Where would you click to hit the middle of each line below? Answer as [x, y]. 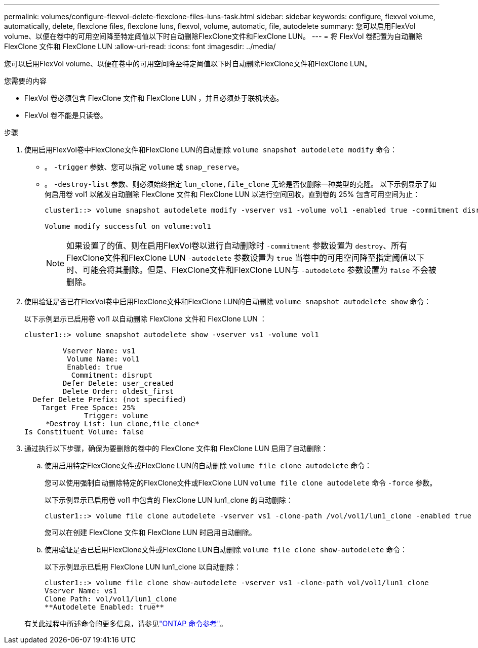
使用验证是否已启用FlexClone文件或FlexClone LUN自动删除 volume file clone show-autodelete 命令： [226, 550]
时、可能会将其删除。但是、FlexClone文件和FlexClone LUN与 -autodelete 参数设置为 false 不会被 [251, 270]
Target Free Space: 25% [88, 408]
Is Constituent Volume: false [84, 432]
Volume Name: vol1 [103, 359]
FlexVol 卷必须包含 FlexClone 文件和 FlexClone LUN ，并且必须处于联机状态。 [154, 98]
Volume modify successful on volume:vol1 [128, 226]
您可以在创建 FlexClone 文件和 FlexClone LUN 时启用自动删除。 [150, 532]
